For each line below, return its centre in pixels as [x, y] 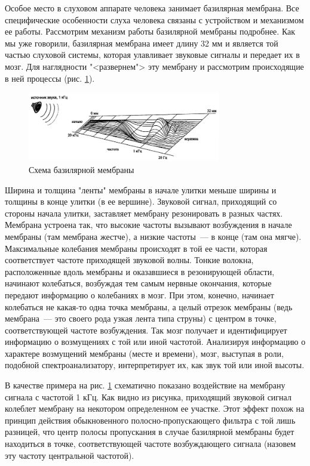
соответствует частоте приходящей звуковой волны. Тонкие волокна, [129, 260]
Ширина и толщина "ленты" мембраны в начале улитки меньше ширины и [141, 189]
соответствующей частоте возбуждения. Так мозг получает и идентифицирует [146, 330]
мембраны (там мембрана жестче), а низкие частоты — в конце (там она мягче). [153, 236]
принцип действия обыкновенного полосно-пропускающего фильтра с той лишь [150, 420]
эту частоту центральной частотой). [70, 455]
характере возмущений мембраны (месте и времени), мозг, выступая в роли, [144, 353]
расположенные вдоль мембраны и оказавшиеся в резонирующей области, [140, 271]
